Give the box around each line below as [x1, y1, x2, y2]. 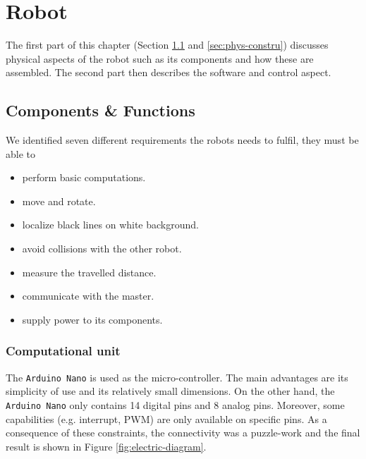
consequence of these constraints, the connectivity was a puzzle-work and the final [6, 425, 360, 440]
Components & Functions [6, 99, 195, 121]
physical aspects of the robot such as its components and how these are [6, 51, 314, 66]
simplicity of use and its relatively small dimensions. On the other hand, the [6, 384, 335, 398]
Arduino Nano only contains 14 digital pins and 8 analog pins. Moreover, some [6, 397, 345, 412]
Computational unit [6, 342, 121, 360]
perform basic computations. [22, 170, 146, 185]
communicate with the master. [22, 288, 154, 303]
